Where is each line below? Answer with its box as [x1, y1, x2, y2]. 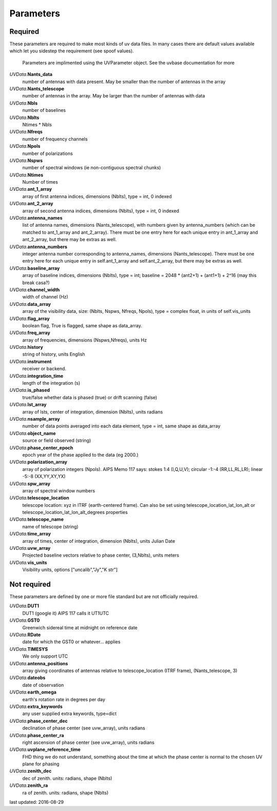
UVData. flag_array [9, 315, 50, 322]
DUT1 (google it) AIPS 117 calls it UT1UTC [22, 610, 109, 616]
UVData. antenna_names [9, 215, 63, 221]
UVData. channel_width [9, 286, 60, 292]
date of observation [22, 682, 64, 688]
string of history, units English [22, 351, 86, 358]
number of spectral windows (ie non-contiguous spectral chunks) [22, 165, 161, 171]
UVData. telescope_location [9, 495, 69, 501]
